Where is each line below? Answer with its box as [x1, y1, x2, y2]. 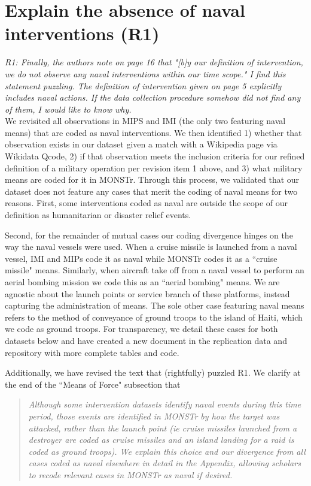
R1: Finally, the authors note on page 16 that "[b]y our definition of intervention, [5, 56, 303, 68]
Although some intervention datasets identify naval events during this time [28, 398, 301, 410]
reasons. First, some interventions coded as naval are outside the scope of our [5, 197, 288, 209]
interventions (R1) [5, 21, 160, 46]
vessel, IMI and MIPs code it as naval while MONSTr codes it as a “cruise [5, 252, 278, 264]
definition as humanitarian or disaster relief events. [5, 209, 191, 221]
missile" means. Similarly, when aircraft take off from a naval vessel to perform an [5, 264, 304, 276]
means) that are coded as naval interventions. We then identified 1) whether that [5, 126, 302, 138]
